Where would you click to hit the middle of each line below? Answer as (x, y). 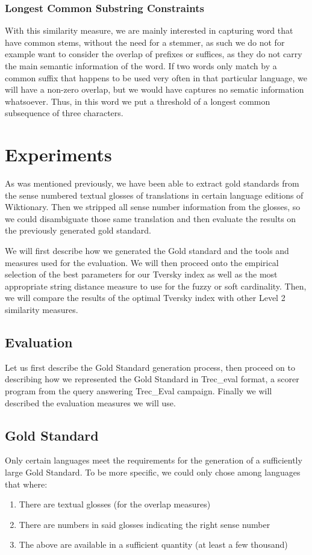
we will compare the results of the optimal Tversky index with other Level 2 (145, 298)
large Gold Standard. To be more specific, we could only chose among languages (153, 472)
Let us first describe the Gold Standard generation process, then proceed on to (150, 367)
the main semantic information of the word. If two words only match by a (141, 66)
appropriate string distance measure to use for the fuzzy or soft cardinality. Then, (156, 286)
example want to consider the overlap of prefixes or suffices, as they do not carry (154, 54)
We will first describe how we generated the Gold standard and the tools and (147, 251)
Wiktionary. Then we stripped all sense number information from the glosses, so (153, 207)
